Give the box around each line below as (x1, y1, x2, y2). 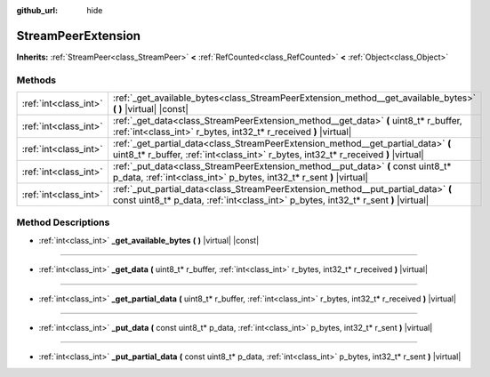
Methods (16, 74, 57, 86)
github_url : (16, 5, 58, 15)
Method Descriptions (16, 216, 110, 229)
